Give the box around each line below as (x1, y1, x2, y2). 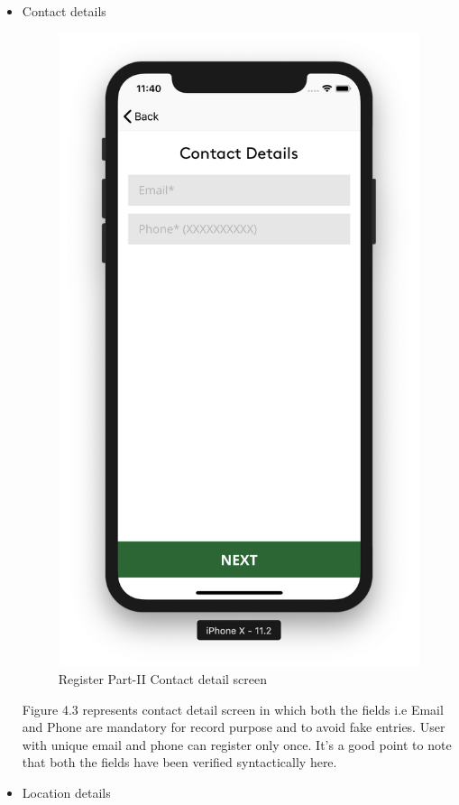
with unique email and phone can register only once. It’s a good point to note (22, 735, 452, 754)
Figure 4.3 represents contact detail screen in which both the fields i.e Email (22, 699, 444, 718)
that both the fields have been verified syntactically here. (22, 753, 337, 772)
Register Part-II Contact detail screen (58, 669, 268, 688)
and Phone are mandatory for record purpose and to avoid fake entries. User (22, 717, 445, 736)
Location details (22, 782, 111, 801)
